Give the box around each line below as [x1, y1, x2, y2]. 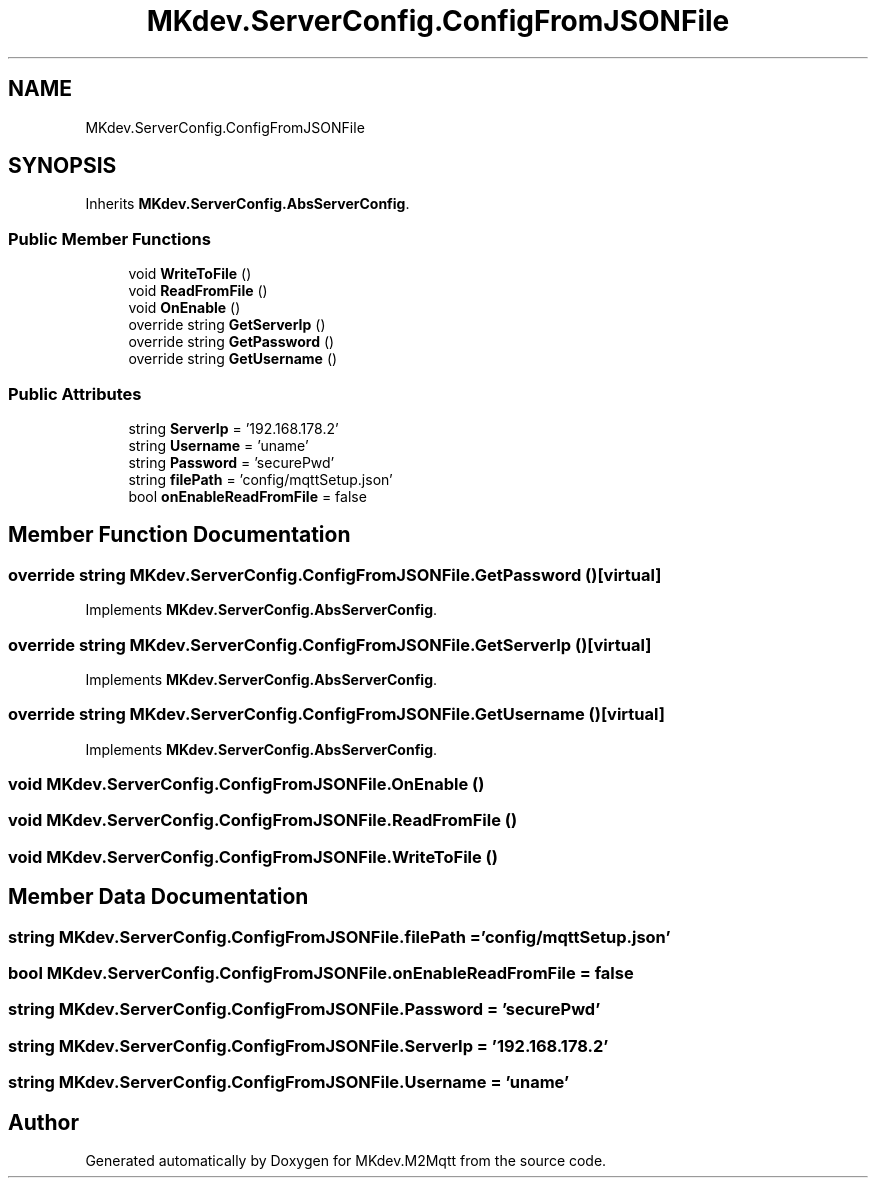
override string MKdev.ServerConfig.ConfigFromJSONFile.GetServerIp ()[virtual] [8, 634, 652, 655]
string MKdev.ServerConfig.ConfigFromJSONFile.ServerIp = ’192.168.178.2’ [8, 1035, 609, 1056]
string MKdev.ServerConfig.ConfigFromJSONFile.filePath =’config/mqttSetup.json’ [8, 926, 671, 947]
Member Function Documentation [8, 522, 351, 548]
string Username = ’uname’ [128, 436, 309, 454]
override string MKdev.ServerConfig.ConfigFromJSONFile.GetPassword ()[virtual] [8, 564, 662, 585]
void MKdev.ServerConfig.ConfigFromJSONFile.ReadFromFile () [8, 810, 518, 831]
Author [8, 1109, 79, 1135]
